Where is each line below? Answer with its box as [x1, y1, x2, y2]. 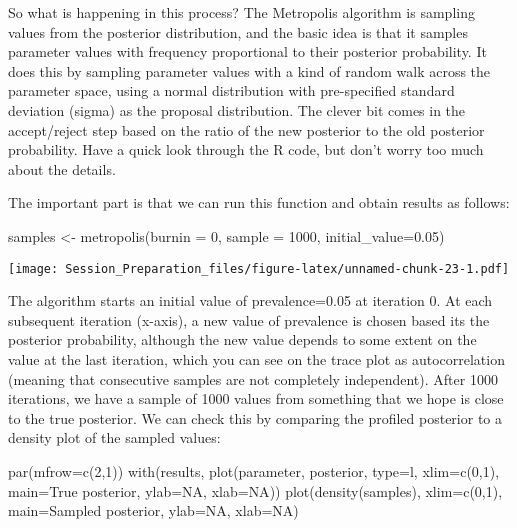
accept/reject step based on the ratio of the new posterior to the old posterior [8, 119, 485, 140]
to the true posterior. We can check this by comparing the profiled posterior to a [8, 407, 503, 428]
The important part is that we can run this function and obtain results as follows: [8, 192, 510, 213]
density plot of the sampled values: [8, 427, 221, 448]
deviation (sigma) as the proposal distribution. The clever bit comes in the [8, 99, 466, 120]
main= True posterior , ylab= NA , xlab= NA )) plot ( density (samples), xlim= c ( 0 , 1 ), [8, 480, 503, 501]
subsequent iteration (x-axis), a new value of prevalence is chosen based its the [8, 309, 490, 330]
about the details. [8, 158, 116, 179]
